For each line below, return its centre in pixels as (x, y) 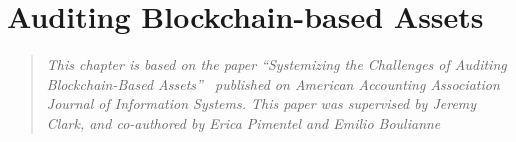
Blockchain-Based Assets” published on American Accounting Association (273, 83)
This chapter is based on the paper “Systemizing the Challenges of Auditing (276, 64)
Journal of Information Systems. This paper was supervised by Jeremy (261, 103)
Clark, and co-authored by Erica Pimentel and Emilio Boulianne (243, 122)
